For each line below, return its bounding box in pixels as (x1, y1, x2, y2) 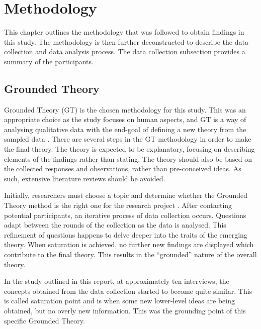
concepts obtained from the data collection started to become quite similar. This (4, 285, 252, 296)
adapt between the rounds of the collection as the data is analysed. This (4, 220, 226, 230)
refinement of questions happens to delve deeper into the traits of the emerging (4, 229, 247, 240)
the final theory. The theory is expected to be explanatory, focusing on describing (4, 144, 255, 154)
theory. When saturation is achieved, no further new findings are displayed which (4, 239, 254, 250)
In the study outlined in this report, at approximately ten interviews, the (4, 276, 229, 286)
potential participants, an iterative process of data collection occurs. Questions (4, 209, 246, 220)
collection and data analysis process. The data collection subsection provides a (4, 46, 245, 57)
